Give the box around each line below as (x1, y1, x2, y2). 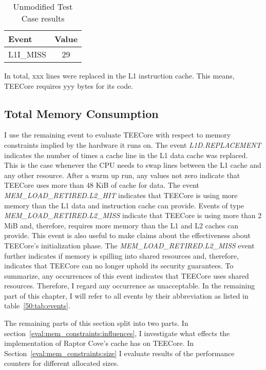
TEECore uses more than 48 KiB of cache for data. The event (4, 180, 199, 190)
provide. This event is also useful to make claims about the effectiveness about (4, 230, 251, 241)
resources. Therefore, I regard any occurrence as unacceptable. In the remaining (4, 280, 255, 291)
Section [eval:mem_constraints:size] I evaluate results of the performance (4, 347, 235, 358)
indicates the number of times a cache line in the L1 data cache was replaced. (4, 149, 248, 160)
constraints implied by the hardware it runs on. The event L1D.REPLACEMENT (4, 139, 261, 150)
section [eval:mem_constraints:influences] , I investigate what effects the (4, 327, 230, 338)
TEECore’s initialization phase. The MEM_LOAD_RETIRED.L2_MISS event (4, 240, 255, 250)
